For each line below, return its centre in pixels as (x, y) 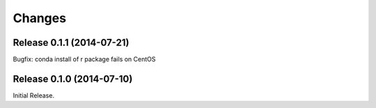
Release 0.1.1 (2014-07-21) (71, 43)
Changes (39, 18)
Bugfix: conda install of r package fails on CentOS (84, 60)
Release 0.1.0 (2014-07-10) (73, 79)
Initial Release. (34, 95)
